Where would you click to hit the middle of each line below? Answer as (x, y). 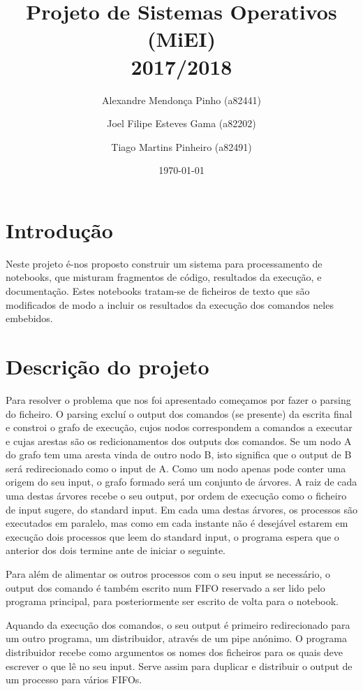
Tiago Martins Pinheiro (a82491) (181, 146)
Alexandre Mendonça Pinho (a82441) (181, 100)
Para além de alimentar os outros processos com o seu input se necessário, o (168, 574)
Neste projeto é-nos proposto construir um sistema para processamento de (164, 263)
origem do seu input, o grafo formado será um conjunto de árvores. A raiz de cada (181, 482)
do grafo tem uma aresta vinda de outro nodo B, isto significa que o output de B (179, 454)
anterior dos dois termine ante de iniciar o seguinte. (116, 550)
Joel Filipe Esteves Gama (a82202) (181, 123)
